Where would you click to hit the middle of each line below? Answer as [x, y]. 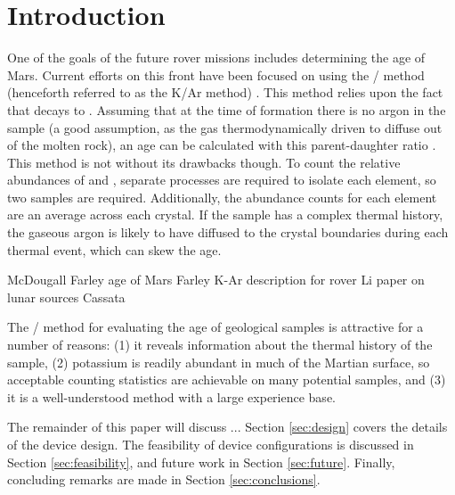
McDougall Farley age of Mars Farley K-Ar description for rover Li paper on [216, 280]
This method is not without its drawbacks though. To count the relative [204, 162]
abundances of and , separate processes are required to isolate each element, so [222, 180]
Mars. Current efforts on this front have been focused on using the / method [216, 74]
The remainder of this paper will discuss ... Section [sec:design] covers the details [227, 427]
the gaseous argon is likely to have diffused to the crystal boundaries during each [228, 232]
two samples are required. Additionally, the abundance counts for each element [222, 197]
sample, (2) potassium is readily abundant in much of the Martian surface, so [219, 362]
